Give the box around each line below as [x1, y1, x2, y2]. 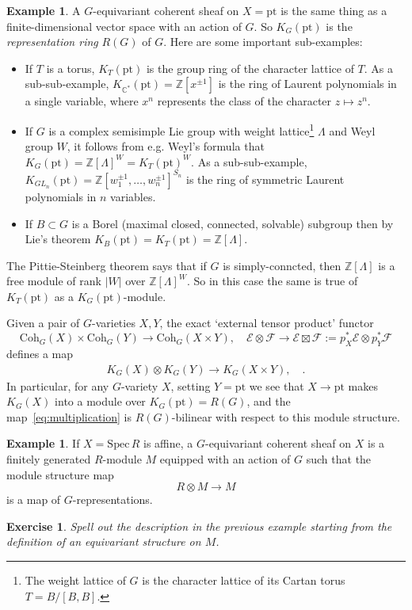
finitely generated [6, 450, 91, 467]
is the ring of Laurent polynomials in [218, 75, 397, 92]
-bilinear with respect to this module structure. [171, 408, 400, 425]
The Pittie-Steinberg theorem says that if [6, 257, 207, 273]
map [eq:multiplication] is [6, 408, 132, 425]
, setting [170, 377, 211, 394]
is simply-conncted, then [223, 257, 341, 273]
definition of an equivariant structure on [6, 533, 201, 550]
